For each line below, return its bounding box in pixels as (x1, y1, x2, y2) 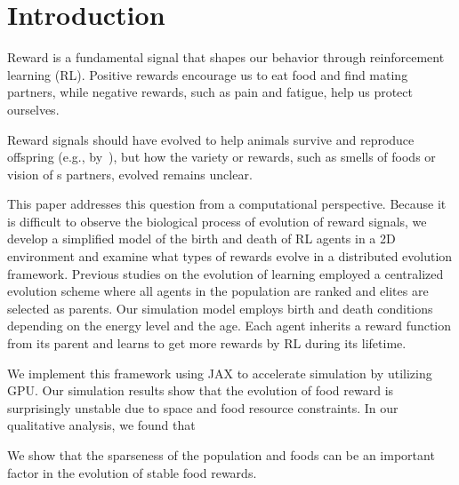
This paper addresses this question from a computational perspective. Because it (7, 195, 447, 213)
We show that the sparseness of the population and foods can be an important (7, 446, 435, 464)
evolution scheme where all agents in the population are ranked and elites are (7, 282, 429, 300)
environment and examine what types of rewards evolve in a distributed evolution (7, 247, 453, 266)
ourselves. (7, 99, 60, 118)
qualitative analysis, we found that (7, 416, 196, 434)
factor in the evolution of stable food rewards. (7, 463, 257, 481)
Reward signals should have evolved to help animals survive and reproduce (7, 130, 415, 148)
